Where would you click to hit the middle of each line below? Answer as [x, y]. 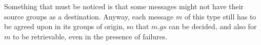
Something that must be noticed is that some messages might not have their [124, 6]
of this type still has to [220, 16]
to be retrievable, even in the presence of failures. [90, 36]
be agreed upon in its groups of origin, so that [77, 26]
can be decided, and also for [213, 26]
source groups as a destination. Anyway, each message [89, 16]
